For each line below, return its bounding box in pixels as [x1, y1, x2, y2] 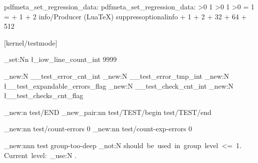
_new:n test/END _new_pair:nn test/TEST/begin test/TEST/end [4, 107, 212, 117]
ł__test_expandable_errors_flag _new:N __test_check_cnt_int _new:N [4, 80, 234, 91]
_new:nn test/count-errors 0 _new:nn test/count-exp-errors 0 [4, 123, 192, 134]
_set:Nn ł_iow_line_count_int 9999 [4, 54, 117, 64]
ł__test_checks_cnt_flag [4, 90, 84, 101]
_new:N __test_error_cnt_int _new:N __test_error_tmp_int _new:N [4, 70, 229, 81]
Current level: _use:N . [4, 150, 77, 160]
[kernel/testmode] [4, 37, 58, 48]
